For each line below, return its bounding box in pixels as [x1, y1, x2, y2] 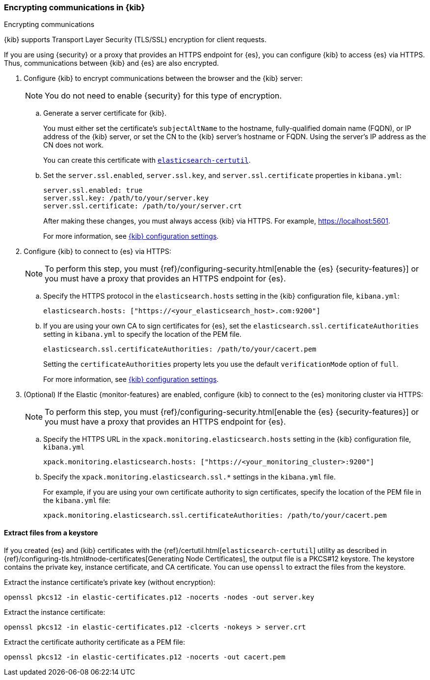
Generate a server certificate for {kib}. [43, 109, 167, 118]
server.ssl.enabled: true [43, 186, 143, 195]
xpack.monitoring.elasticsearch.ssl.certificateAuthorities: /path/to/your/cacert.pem [43, 511, 387, 520]
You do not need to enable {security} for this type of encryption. [45, 91, 282, 101]
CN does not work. [43, 141, 104, 150]
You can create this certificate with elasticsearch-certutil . [43, 156, 251, 165]
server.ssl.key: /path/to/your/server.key [43, 194, 209, 202]
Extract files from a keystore [4, 528, 98, 537]
